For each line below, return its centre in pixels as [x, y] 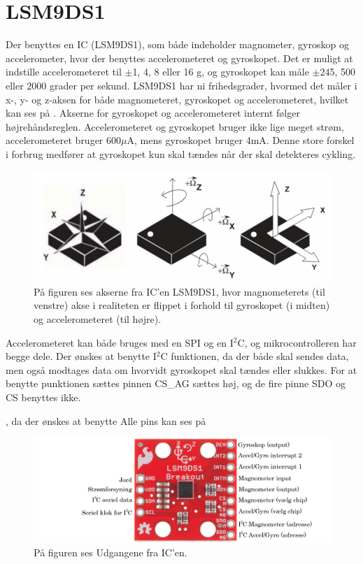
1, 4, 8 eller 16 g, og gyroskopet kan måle [221, 72]
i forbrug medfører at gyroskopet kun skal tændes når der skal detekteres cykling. [181, 153]
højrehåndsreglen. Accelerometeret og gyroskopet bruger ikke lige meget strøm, [175, 126]
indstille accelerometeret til [64, 72]
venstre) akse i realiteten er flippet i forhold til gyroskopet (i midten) [182, 305]
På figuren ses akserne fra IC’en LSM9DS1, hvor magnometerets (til [179, 291]
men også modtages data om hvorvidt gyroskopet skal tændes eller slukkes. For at [181, 369]
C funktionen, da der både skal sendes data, [255, 356]
